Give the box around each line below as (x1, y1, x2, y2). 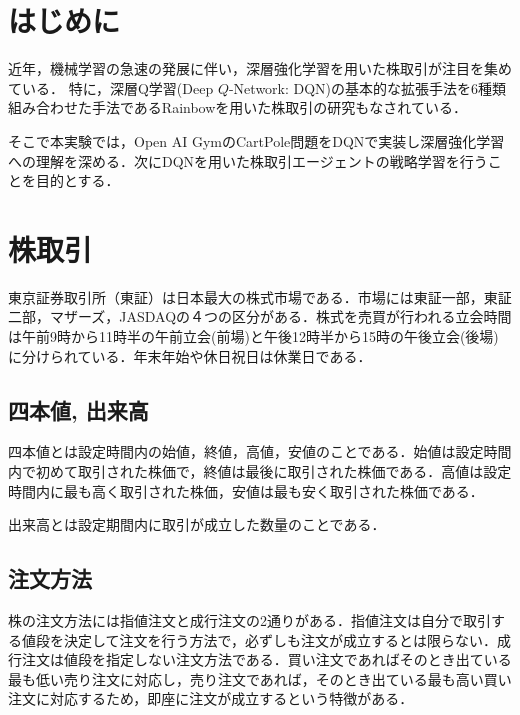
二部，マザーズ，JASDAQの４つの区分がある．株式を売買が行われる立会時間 (8, 306, 512, 327)
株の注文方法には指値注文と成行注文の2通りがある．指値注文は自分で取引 (8, 609, 491, 630)
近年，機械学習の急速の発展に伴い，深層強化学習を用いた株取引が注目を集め (8, 58, 512, 79)
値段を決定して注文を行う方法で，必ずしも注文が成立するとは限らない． (21, 629, 498, 650)
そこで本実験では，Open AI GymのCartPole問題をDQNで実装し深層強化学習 (8, 130, 505, 151)
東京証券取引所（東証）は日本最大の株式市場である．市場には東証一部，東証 (8, 286, 512, 307)
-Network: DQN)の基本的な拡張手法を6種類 (228, 77, 507, 98)
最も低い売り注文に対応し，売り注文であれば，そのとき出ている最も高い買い (8, 668, 512, 689)
